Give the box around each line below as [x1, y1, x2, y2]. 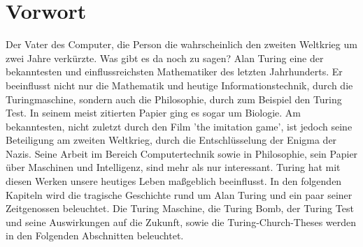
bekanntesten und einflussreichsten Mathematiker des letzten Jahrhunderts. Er [6, 64, 343, 79]
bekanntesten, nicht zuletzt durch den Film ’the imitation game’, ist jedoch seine [6, 119, 353, 133]
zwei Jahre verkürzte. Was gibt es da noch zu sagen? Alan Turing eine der [6, 50, 324, 65]
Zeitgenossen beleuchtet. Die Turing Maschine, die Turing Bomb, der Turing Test [6, 201, 354, 216]
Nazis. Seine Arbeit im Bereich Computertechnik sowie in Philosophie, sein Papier [6, 146, 358, 160]
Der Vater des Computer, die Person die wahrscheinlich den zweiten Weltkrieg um [6, 37, 357, 52]
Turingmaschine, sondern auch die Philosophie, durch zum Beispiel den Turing [6, 91, 342, 106]
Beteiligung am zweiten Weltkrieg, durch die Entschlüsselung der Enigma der [6, 133, 337, 147]
